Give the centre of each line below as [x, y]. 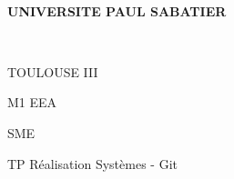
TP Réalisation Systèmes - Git [92, 163]
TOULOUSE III [53, 71]
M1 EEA [32, 102]
